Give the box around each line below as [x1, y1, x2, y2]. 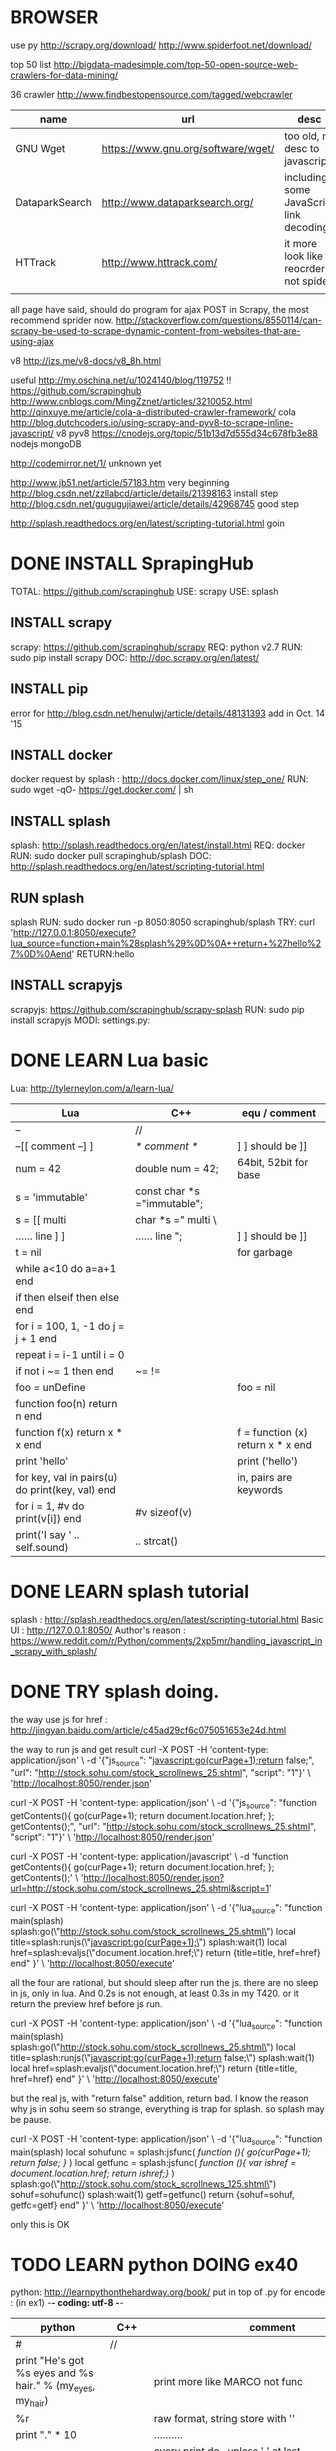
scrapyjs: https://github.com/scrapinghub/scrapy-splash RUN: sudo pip [10, 1003, 305, 1015]
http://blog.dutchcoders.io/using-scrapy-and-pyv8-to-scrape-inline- [10, 416, 294, 428]
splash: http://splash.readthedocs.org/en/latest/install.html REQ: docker [10, 839, 306, 851]
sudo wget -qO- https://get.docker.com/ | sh [10, 784, 194, 796]
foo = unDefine [15, 1380, 86, 1394]
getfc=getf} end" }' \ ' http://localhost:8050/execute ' [10, 2199, 225, 2211]
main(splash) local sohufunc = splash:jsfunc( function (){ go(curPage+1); [10, 2146, 312, 2158]
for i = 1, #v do [15, 1499, 85, 1513]
